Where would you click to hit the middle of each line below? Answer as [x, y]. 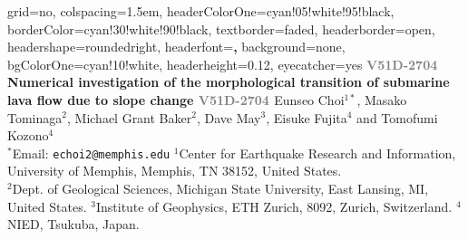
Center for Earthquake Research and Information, [317, 153]
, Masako [382, 99]
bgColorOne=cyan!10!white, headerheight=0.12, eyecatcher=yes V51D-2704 [223, 64]
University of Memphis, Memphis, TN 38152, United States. [175, 171]
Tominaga [35, 117]
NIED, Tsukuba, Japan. [73, 224]
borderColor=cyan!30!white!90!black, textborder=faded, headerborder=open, [221, 29]
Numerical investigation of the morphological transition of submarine [229, 82]
